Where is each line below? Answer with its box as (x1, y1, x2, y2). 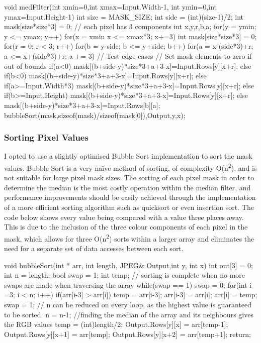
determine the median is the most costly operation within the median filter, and (4, 182, 251, 192)
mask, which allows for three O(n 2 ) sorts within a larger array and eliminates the (4, 232, 254, 244)
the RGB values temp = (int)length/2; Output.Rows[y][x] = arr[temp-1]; (4, 319, 228, 329)
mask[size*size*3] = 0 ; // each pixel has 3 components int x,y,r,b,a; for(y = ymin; (4, 21, 256, 32)
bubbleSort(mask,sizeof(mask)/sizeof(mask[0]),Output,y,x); (4, 109, 186, 120)
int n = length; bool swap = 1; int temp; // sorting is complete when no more (4, 270, 245, 280)
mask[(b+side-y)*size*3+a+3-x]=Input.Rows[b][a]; (4, 99, 160, 110)
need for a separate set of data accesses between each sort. (4, 243, 184, 253)
